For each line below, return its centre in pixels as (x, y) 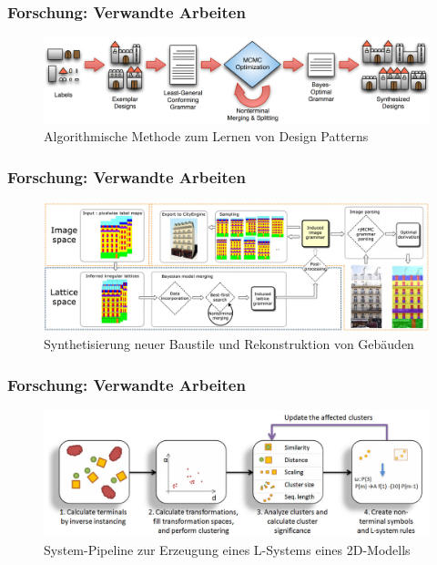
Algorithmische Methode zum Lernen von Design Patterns (206, 136)
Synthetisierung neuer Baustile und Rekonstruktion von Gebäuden (229, 344)
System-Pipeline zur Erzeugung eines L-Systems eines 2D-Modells (227, 549)
